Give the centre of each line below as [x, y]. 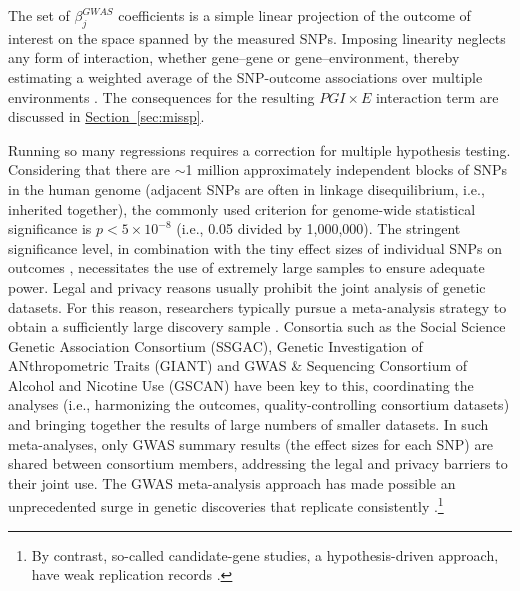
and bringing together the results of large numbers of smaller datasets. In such [248, 424]
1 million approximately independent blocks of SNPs [346, 169]
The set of [39, 15]
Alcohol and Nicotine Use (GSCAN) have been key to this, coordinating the [241, 384]
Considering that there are [89, 169]
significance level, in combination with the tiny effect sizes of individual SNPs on [255, 247]
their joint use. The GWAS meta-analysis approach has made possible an [232, 482]
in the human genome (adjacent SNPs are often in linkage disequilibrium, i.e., [246, 188]
